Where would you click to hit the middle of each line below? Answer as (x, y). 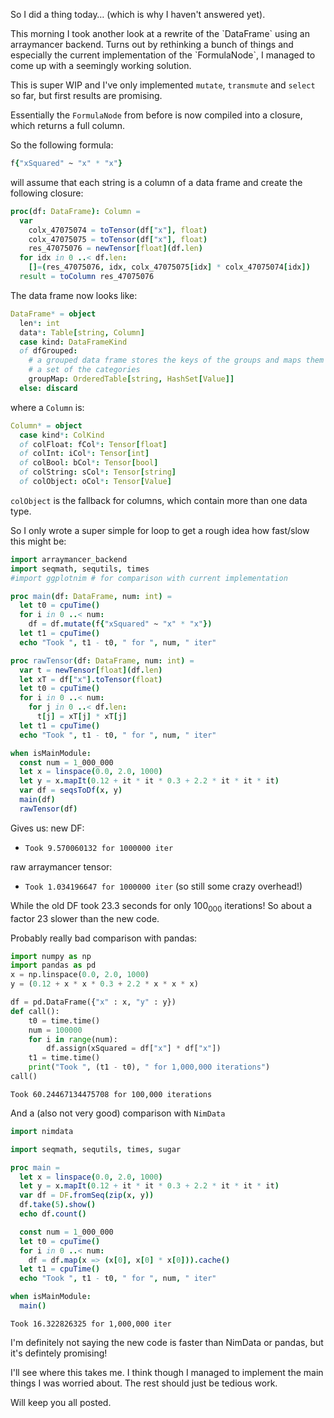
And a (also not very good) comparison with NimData (118, 1113)
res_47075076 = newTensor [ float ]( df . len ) (115, 249)
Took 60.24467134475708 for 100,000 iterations (111, 1094)
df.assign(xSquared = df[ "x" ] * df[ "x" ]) (134, 1049)
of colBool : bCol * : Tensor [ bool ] (89, 463)
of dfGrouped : (48, 351)
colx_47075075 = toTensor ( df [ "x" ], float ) (118, 239)
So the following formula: (62, 145)
